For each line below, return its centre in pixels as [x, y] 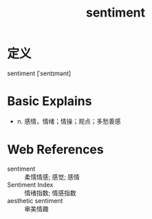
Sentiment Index [30, 184]
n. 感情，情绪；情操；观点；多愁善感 [69, 121]
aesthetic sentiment [35, 200]
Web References [56, 150]
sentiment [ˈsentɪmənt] [39, 73]
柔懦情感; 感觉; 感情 [52, 177]
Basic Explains [50, 101]
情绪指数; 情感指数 [51, 193]
